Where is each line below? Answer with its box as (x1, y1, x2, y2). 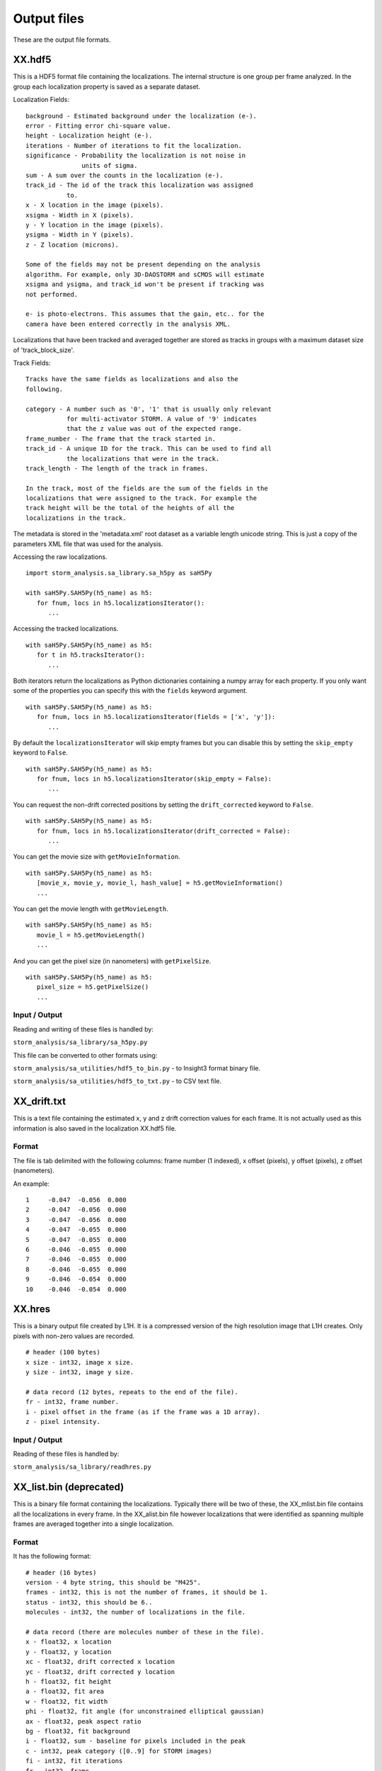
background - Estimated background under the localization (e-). (25, 112, 257, 120)
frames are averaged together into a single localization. (13, 1520, 174, 1528)
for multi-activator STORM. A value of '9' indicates (66, 414, 257, 423)
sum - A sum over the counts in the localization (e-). (25, 171, 224, 179)
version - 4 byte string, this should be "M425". (25, 1578, 202, 1587)
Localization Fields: (13, 96, 70, 104)
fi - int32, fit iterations (25, 1757, 123, 1765)
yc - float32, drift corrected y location (25, 1668, 175, 1675)
